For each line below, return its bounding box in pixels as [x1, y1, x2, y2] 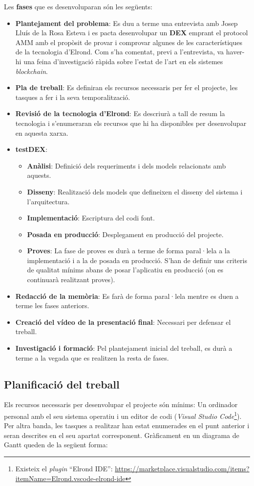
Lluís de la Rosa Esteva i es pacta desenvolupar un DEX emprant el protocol [15, 27, 248, 38]
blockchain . [15, 66, 48, 76]
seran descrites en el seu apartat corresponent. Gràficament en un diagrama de [4, 430, 239, 440]
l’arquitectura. [27, 196, 70, 206]
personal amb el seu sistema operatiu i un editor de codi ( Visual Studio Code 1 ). [4, 410, 242, 421]
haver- [226, 47, 245, 57]
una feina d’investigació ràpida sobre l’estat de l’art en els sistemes [23, 56, 223, 66]
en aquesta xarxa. [15, 127, 68, 138]
